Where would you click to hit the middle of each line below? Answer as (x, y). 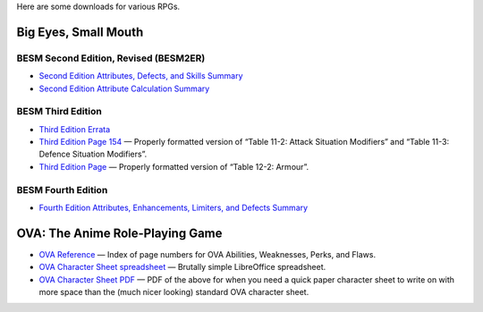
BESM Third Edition (59, 112)
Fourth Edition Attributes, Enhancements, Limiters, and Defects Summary (174, 207)
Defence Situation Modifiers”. (93, 154)
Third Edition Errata (75, 129)
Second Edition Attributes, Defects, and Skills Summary (141, 76)
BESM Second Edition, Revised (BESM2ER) (111, 58)
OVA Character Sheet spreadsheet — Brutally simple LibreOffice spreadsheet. (182, 267)
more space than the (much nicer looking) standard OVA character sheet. (174, 292)
